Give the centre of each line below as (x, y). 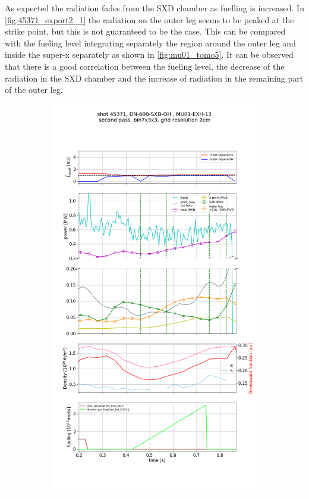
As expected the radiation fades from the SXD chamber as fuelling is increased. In (154, 8)
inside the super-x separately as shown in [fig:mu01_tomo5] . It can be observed (149, 54)
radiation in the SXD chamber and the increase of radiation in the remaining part (154, 78)
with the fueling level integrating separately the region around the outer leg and (150, 43)
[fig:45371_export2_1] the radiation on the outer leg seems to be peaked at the (149, 19)
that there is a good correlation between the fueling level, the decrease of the (145, 66)
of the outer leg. (34, 90)
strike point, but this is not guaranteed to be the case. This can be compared (145, 31)
